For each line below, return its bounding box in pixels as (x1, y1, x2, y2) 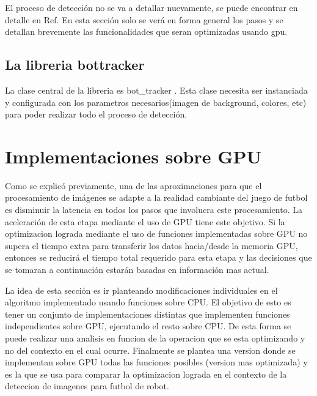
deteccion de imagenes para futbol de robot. (5, 379, 169, 392)
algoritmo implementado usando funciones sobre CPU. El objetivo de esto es (5, 296, 291, 308)
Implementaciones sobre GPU (5, 143, 262, 168)
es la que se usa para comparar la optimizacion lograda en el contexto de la (5, 367, 287, 380)
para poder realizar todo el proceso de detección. (5, 108, 188, 121)
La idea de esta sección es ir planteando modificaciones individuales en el (5, 283, 278, 296)
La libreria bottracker (5, 55, 145, 74)
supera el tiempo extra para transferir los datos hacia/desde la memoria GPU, (5, 239, 298, 252)
